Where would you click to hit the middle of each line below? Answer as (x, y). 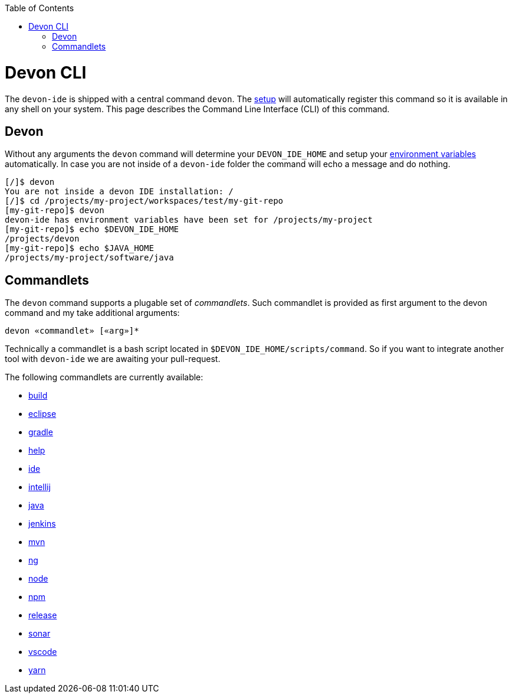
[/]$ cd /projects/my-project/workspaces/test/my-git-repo (144, 201)
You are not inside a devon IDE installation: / (119, 192)
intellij (40, 487)
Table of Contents (40, 8)
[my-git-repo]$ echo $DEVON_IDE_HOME (92, 229)
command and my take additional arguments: (92, 313)
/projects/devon (42, 239)
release (43, 615)
